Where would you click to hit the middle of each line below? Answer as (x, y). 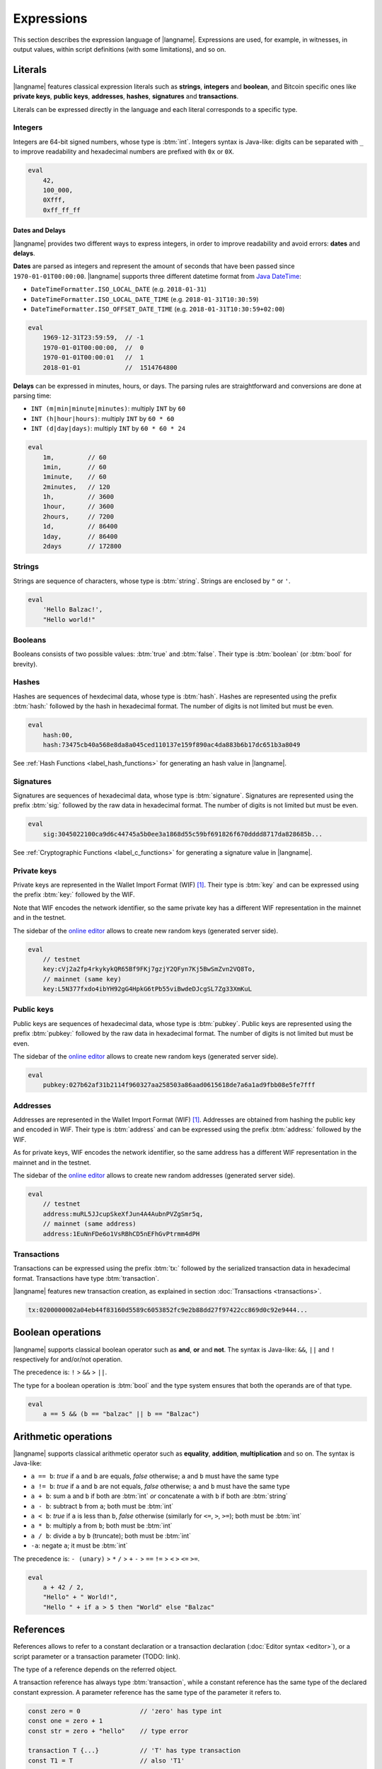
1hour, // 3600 (79, 507)
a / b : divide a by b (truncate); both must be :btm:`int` (111, 1535)
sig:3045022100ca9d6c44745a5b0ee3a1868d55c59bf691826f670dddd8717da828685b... (183, 834)
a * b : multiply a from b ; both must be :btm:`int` (102, 1526)
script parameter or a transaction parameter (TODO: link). (97, 1656)
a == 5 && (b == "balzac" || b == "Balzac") (121, 1414)
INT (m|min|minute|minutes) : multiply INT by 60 (108, 409)
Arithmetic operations (63, 1436)
